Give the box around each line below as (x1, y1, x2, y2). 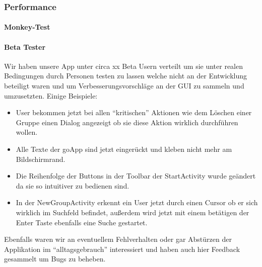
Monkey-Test (4, 22, 50, 32)
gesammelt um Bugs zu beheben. (4, 253, 106, 264)
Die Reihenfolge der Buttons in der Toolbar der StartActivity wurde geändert (16, 170, 256, 181)
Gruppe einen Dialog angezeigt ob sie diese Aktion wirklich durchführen (16, 117, 238, 127)
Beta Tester (4, 41, 46, 52)
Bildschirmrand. (16, 153, 65, 164)
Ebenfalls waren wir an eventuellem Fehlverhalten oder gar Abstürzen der (4, 234, 232, 244)
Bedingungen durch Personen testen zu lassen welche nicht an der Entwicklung (4, 70, 247, 81)
